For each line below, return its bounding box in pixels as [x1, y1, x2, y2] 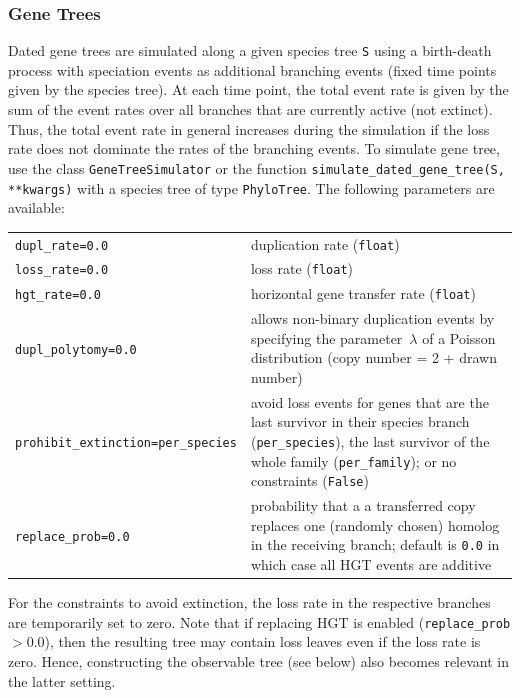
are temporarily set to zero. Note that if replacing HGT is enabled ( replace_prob [8, 611, 511, 632]
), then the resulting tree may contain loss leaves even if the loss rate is [44, 631, 481, 652]
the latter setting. [8, 670, 116, 691]
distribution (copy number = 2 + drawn [250, 347, 497, 368]
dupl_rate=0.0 [15, 238, 109, 253]
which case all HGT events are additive [250, 554, 492, 575]
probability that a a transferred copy [250, 495, 476, 516]
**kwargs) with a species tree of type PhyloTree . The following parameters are [8, 177, 495, 198]
